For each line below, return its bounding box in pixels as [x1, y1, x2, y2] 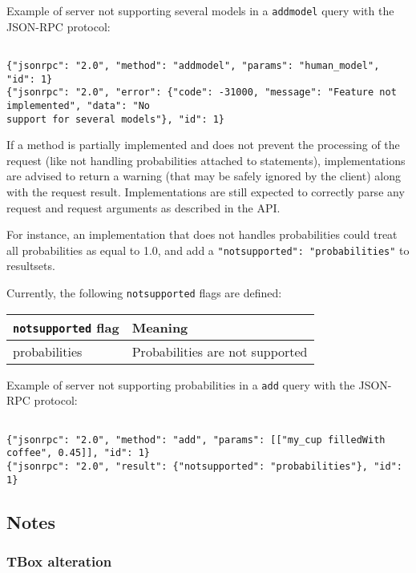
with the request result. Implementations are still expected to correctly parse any [6, 183, 405, 200]
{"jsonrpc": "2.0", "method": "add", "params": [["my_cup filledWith [6, 434, 386, 446]
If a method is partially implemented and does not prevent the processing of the [6, 136, 400, 153]
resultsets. [6, 257, 55, 274]
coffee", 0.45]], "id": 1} [6, 447, 150, 459]
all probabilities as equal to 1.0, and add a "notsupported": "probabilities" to [6, 241, 410, 258]
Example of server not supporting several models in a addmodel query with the [6, 2, 394, 18]
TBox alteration [6, 551, 112, 571]
